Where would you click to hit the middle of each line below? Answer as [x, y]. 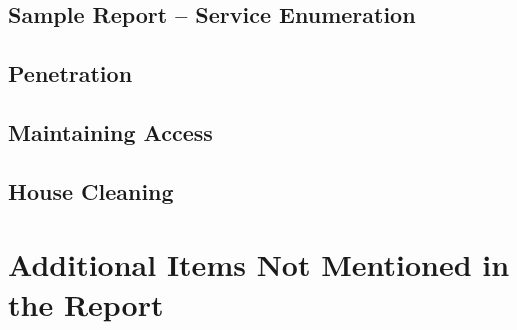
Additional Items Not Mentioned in [259, 264]
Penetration [70, 73]
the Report [86, 303]
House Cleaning [91, 190]
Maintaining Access [110, 131]
